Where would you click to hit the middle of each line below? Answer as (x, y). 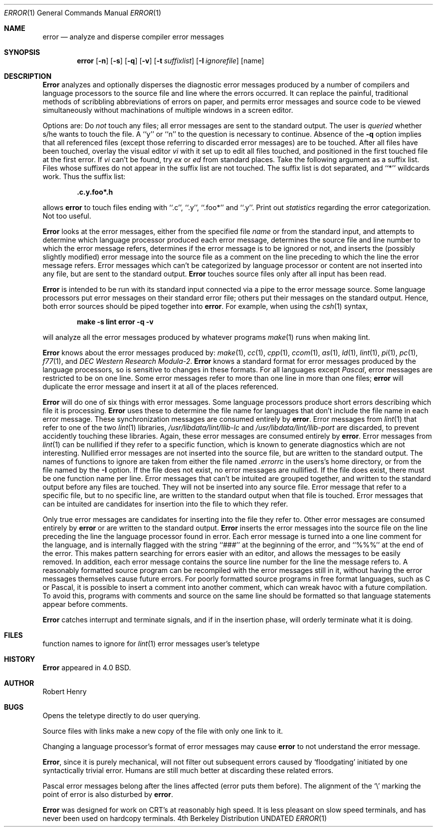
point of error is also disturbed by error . (108, 794)
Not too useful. (67, 216)
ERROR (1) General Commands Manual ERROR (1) (83, 13)
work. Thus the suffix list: (84, 176)
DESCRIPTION (28, 76)
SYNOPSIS (22, 52)
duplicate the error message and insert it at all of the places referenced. (161, 387)
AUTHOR (19, 683)
